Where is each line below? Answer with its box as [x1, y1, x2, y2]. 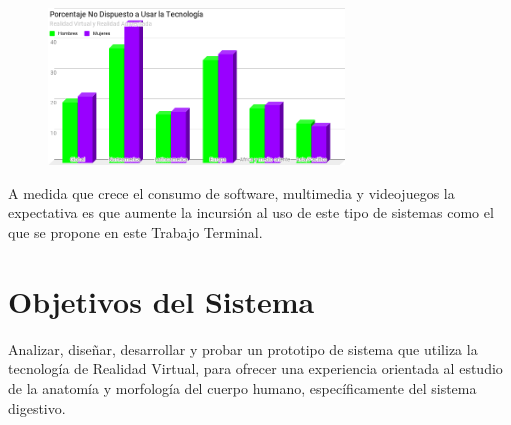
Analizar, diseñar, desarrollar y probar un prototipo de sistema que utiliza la [8, 338, 478, 359]
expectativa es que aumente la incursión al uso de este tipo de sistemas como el [8, 202, 494, 223]
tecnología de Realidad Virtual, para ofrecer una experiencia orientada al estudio [8, 358, 503, 379]
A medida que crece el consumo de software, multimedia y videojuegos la [8, 182, 455, 203]
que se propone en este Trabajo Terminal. [8, 222, 263, 243]
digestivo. [8, 397, 66, 418]
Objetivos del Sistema [8, 280, 315, 321]
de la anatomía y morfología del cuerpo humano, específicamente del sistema [8, 377, 477, 398]
